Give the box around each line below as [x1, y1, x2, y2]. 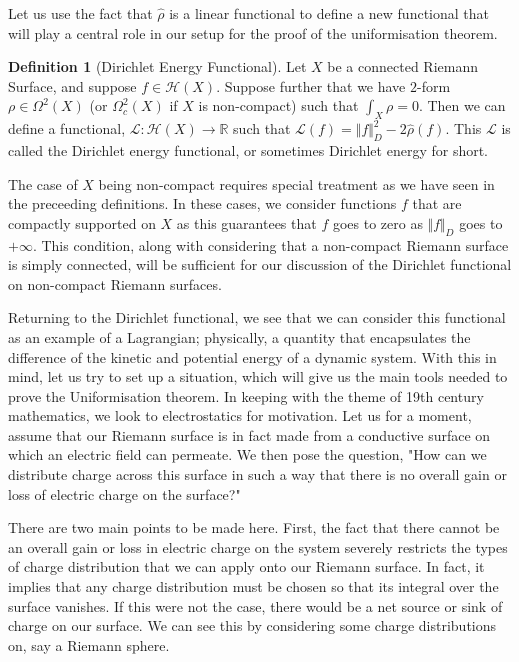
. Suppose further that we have [216, 75, 406, 96]
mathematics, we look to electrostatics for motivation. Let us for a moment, [8, 405, 472, 426]
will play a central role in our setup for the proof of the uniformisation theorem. [8, 22, 498, 43]
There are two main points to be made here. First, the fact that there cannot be [8, 517, 500, 538]
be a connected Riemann [327, 56, 478, 77]
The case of [8, 173, 78, 194]
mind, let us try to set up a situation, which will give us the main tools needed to [8, 366, 508, 387]
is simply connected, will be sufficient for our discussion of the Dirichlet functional [8, 254, 512, 275]
